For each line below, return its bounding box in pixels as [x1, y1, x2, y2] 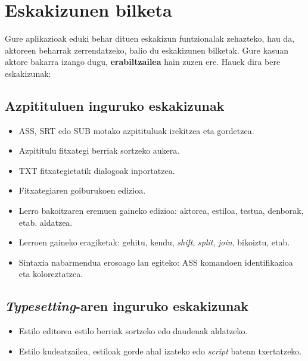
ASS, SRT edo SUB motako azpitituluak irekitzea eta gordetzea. [18, 124, 254, 136]
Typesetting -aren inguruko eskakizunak [5, 297, 248, 315]
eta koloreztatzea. [18, 267, 83, 280]
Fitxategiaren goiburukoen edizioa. [18, 184, 146, 197]
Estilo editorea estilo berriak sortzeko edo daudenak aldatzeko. [18, 325, 248, 337]
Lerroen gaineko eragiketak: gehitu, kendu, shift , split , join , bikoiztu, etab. [18, 236, 290, 248]
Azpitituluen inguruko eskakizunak [5, 96, 225, 114]
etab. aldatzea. [18, 216, 73, 228]
